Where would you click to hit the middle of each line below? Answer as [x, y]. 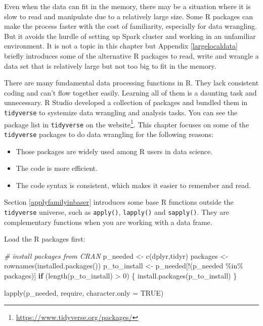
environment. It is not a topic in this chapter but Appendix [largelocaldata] [121, 46]
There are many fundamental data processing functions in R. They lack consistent [131, 83]
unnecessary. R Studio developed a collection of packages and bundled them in [126, 102]
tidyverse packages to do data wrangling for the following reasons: [109, 134]
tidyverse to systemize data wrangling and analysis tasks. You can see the [121, 112]
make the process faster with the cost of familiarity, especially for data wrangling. [130, 26]
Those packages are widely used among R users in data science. [114, 151]
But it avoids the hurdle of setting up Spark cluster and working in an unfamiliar [130, 36]
